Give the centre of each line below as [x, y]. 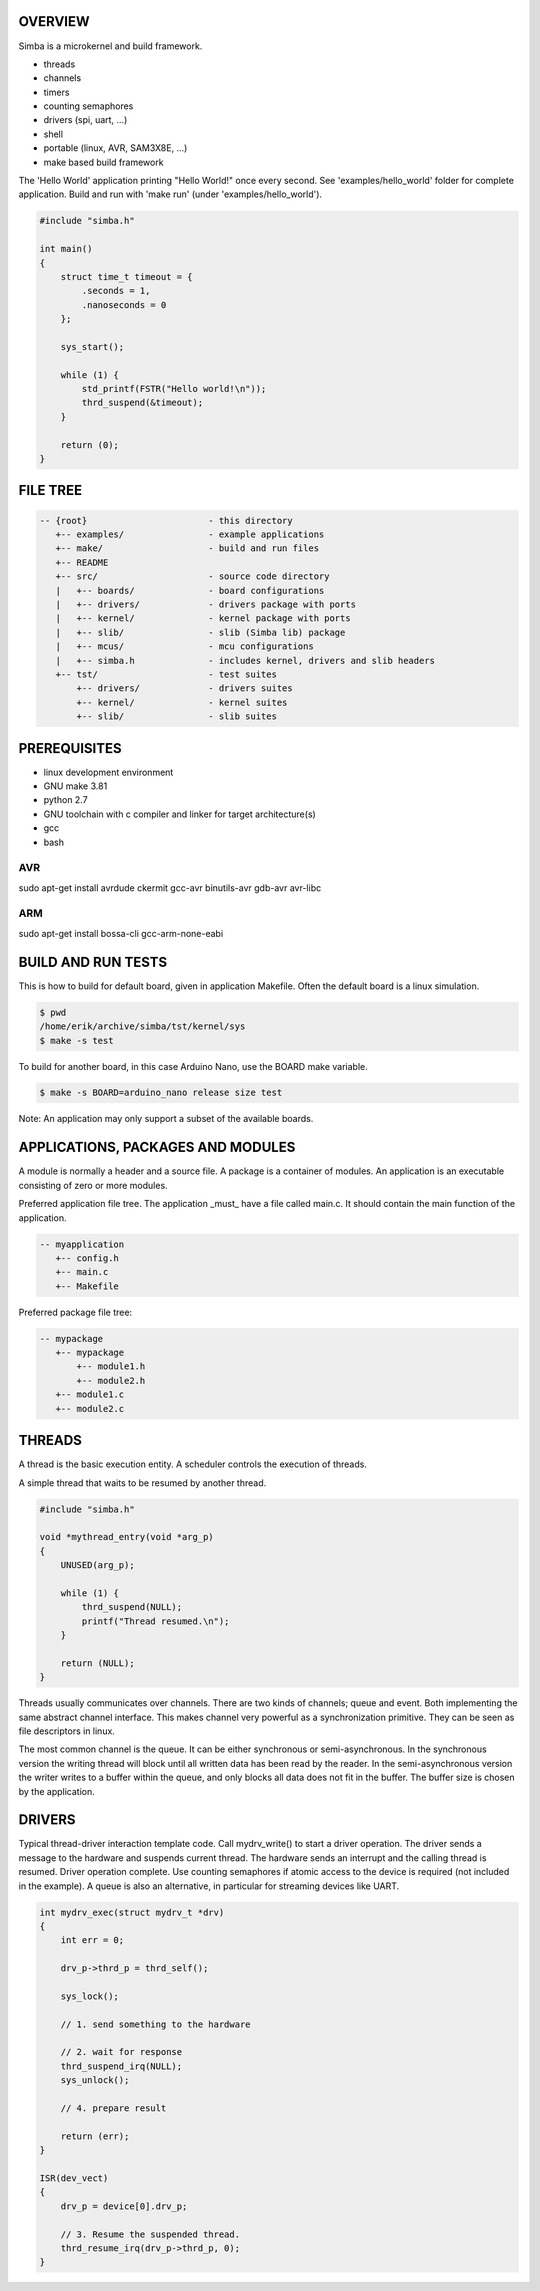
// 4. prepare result [113, 2108]
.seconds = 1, [116, 291]
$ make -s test [76, 1040]
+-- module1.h [111, 1366]
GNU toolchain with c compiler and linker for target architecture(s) [180, 814]
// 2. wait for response [121, 2052]
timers [56, 92]
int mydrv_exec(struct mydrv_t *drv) [132, 1912]
